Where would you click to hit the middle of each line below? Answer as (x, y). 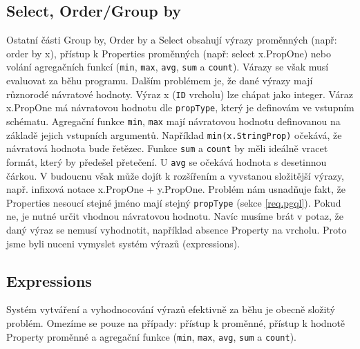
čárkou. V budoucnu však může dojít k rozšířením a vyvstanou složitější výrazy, (176, 175)
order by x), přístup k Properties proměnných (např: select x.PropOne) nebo (169, 53)
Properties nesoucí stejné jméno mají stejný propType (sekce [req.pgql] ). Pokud (174, 202)
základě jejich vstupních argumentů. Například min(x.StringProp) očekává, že (174, 134)
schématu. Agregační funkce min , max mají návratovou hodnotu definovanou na (173, 121)
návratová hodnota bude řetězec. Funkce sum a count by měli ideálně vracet (167, 148)
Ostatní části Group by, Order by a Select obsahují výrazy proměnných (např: (172, 40)
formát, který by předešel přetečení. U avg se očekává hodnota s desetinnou (167, 161)
